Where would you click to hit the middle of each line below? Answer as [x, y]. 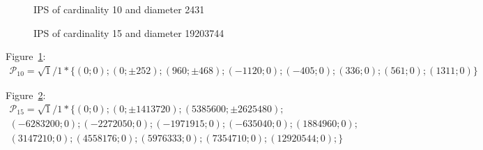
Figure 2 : [26, 95]
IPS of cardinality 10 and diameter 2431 [119, 9]
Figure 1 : [26, 56]
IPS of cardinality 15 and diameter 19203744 [129, 32]
